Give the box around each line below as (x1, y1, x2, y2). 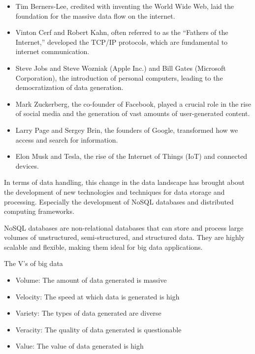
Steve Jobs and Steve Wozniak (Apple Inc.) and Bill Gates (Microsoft (15, 62, 226, 73)
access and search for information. (15, 134, 118, 145)
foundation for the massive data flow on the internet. (15, 10, 175, 21)
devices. (15, 160, 39, 171)
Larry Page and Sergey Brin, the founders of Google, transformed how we (15, 124, 238, 135)
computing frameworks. (4, 206, 74, 216)
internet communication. (15, 46, 90, 57)
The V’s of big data (4, 258, 63, 268)
